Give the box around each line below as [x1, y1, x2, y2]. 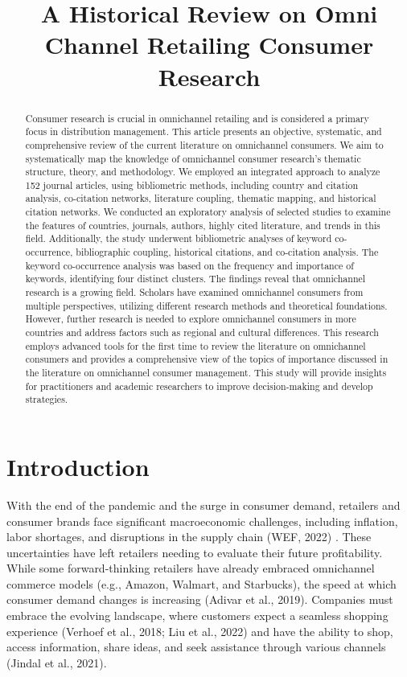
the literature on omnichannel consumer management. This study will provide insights [25, 366, 387, 380]
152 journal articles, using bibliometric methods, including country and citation [25, 178, 359, 191]
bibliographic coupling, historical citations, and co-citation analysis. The [76, 245, 379, 259]
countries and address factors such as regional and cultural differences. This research [25, 326, 379, 339]
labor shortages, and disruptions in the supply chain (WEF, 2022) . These [6, 528, 372, 545]
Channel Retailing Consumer [44, 28, 374, 61]
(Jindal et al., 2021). [6, 654, 107, 671]
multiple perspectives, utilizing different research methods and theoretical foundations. [25, 298, 388, 312]
